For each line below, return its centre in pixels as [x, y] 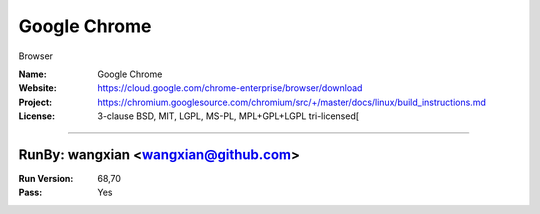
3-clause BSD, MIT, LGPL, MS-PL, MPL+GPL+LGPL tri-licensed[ [228, 116]
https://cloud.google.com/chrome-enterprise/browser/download [230, 88]
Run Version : [46, 179]
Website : [37, 88]
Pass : [30, 192]
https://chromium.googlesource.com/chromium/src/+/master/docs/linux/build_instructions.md [292, 102]
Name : [32, 74]
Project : [35, 102]
